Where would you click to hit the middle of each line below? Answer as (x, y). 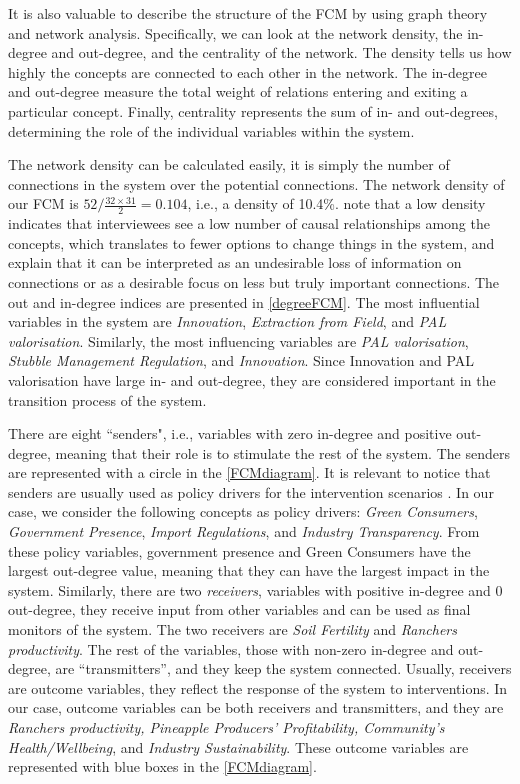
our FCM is (43, 203)
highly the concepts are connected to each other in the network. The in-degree (247, 71)
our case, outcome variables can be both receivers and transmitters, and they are (256, 707)
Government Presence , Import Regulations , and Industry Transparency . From (244, 531)
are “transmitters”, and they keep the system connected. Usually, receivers (283, 668)
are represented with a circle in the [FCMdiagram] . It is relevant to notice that (249, 472)
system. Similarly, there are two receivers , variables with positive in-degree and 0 (255, 589)
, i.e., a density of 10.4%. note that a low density (336, 203)
